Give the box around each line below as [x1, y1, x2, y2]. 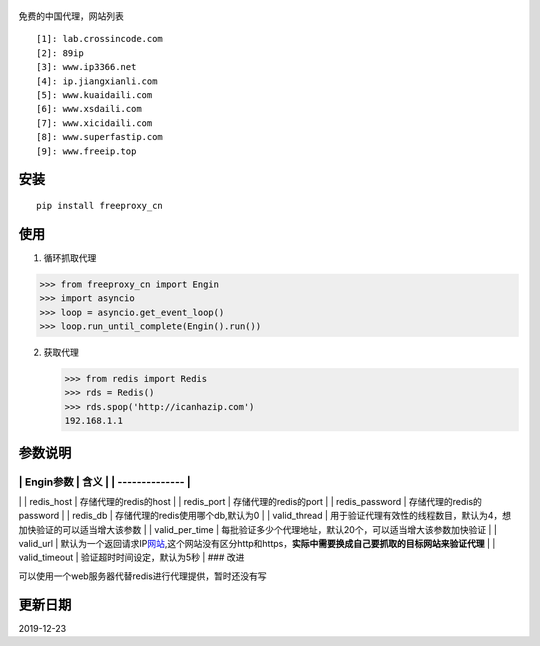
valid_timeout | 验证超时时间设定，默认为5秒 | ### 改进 [18, 551, 245, 564]
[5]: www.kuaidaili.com [36, 89, 153, 100]
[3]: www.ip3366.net [36, 61, 137, 73]
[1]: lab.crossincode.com [36, 33, 164, 45]
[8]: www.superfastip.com [36, 131, 164, 143]
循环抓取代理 [43, 251, 97, 264]
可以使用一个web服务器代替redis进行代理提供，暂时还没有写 [18, 570, 267, 582]
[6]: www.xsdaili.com [36, 103, 142, 115]
